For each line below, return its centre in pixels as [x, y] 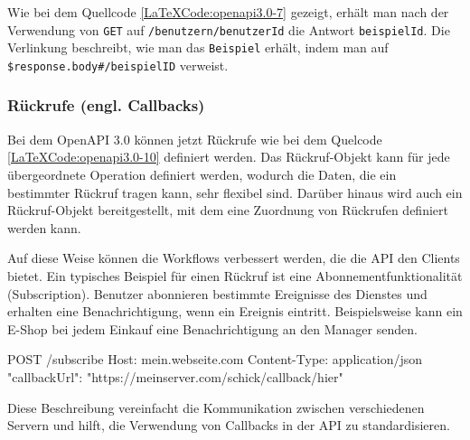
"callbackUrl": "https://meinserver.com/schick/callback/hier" [175, 376]
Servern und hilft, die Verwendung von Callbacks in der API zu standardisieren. [229, 425]
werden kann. [44, 227]
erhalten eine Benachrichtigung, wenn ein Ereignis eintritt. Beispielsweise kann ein [235, 311]
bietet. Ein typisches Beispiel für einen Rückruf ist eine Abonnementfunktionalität [235, 275]
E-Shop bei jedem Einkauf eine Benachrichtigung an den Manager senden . [212, 328]
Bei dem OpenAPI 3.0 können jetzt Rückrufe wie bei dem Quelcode [195, 139]
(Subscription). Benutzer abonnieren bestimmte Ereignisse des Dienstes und [217, 293]
